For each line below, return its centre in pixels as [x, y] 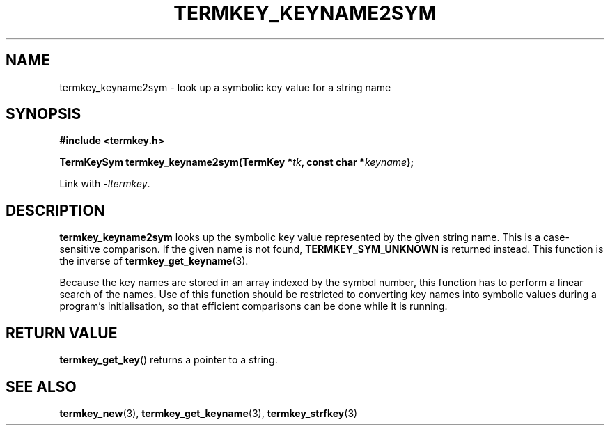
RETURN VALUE [62, 333]
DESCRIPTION [55, 210]
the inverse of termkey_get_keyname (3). [154, 261]
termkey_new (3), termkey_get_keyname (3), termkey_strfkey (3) [209, 413]
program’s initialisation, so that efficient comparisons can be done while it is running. [253, 306]
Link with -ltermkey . [105, 184]
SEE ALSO [41, 386]
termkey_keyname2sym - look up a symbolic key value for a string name [225, 87]
